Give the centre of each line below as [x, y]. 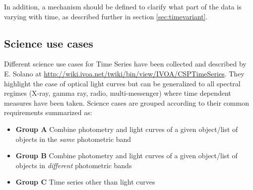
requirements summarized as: [48, 112]
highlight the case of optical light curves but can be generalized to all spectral [122, 83]
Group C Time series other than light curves [85, 182]
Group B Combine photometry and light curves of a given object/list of [126, 156]
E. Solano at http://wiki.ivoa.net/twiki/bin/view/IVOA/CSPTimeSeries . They [124, 73]
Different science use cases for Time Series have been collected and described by [125, 64]
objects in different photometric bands [74, 165]
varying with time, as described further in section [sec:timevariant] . [106, 16]
